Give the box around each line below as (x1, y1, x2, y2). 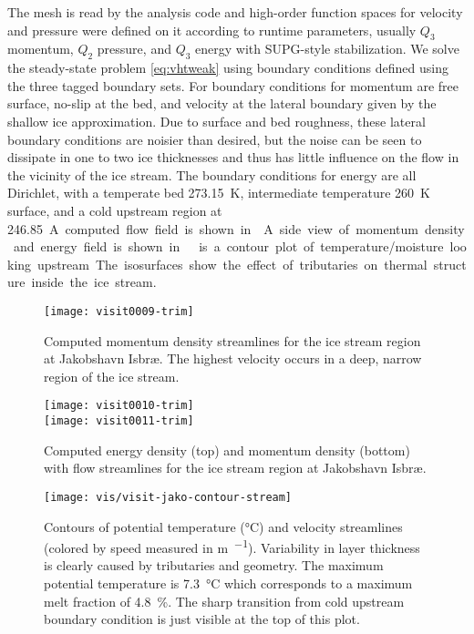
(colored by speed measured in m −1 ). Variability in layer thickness (44, 536, 420, 557)
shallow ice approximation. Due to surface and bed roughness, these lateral (7, 111, 426, 130)
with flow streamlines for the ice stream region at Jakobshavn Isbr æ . (44, 458, 427, 477)
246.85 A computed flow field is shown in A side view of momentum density (7, 219, 465, 238)
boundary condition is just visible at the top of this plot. (44, 609, 360, 629)
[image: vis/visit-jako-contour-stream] (44, 490, 293, 504)
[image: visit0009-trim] (44, 304, 194, 318)
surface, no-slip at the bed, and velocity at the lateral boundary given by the (7, 94, 437, 113)
